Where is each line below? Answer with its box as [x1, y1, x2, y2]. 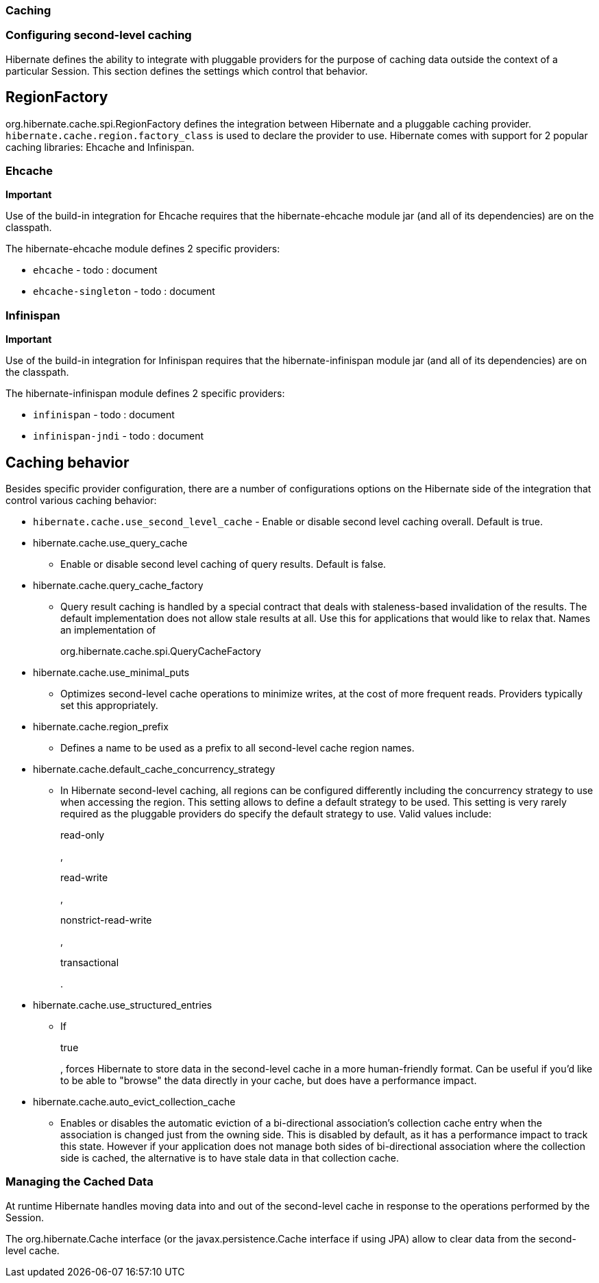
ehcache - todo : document [33, 264, 158, 276]
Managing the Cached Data [5, 1175, 154, 1189]
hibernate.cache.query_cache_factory [33, 579, 204, 591]
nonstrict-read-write [60, 913, 152, 926]
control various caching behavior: [5, 494, 157, 506]
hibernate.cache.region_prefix [33, 720, 169, 732]
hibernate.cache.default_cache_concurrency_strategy [33, 763, 276, 775]
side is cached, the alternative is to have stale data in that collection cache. [60, 1151, 400, 1164]
